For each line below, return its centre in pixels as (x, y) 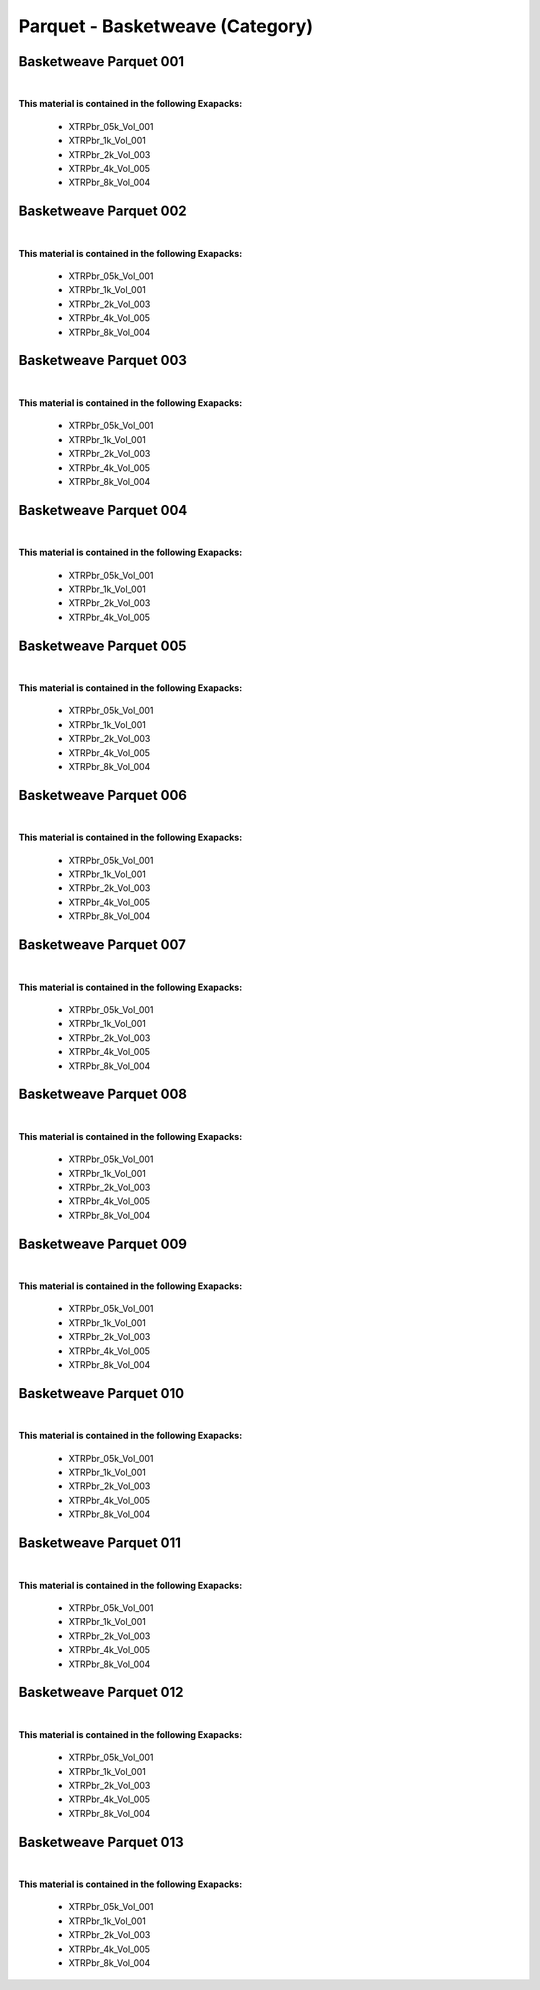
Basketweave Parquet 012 (101, 1692)
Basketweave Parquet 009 (103, 1243)
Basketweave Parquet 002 (102, 211)
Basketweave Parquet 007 (102, 945)
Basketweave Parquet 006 (103, 795)
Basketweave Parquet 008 (103, 1094)
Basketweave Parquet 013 (101, 1841)
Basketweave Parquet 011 (100, 1543)
